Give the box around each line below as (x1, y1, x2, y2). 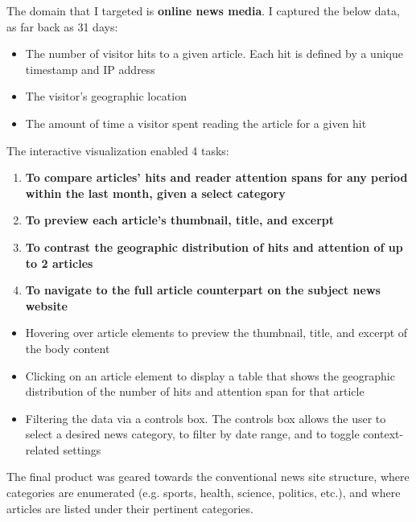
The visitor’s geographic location (25, 88, 187, 105)
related (25, 441, 60, 458)
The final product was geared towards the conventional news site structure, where (6, 468, 410, 485)
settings (63, 441, 101, 458)
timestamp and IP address (25, 60, 155, 77)
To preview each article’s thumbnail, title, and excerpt (25, 212, 335, 228)
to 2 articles (25, 254, 93, 271)
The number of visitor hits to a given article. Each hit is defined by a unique (25, 45, 403, 62)
